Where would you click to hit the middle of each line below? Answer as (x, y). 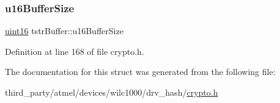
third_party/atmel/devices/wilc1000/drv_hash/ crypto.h (112, 92)
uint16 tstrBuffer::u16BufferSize (64, 31)
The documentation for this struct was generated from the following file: (140, 72)
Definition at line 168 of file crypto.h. (75, 51)
